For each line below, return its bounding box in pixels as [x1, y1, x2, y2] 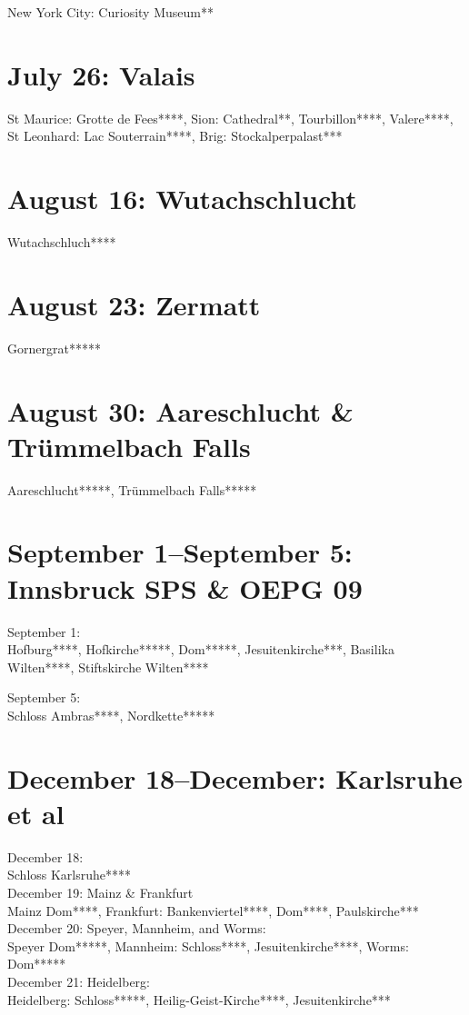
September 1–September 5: [7, 533, 353, 571]
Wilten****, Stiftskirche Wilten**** [7, 657, 209, 676]
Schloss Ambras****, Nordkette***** [7, 705, 215, 724]
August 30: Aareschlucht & [7, 392, 354, 429]
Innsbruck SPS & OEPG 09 [7, 569, 363, 606]
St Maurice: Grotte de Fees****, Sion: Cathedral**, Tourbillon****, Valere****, [7, 108, 454, 127]
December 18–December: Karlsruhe [7, 759, 463, 796]
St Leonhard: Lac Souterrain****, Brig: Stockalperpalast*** [7, 126, 343, 145]
